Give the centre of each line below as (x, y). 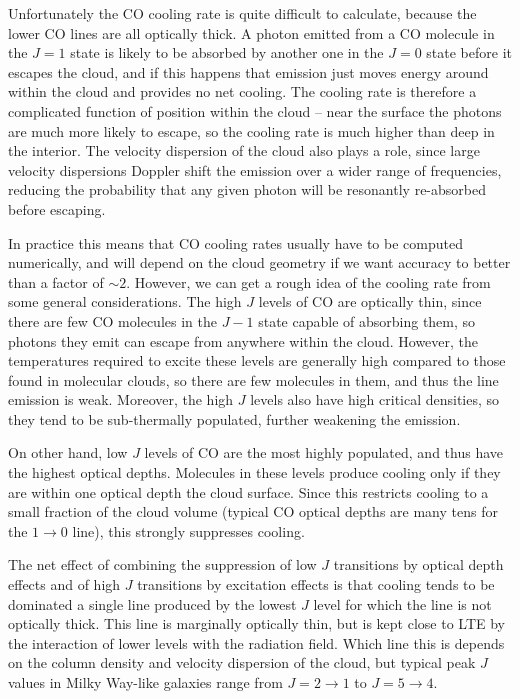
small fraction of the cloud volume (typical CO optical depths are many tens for (253, 511)
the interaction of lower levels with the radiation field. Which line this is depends (256, 642)
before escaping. (57, 208)
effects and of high (64, 584)
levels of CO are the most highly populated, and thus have (324, 452)
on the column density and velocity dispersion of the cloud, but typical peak (242, 662)
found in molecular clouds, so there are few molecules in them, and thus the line (253, 379)
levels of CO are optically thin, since (370, 301)
